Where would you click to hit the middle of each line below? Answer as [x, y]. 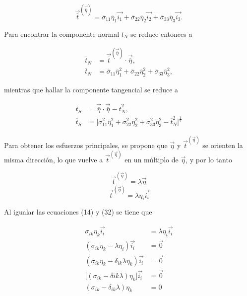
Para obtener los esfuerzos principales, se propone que [86, 145]
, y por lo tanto [209, 159]
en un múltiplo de [152, 159]
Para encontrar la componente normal [62, 34]
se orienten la [223, 145]
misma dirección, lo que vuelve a [54, 159]
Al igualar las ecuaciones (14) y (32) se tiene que [78, 212]
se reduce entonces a [161, 34]
